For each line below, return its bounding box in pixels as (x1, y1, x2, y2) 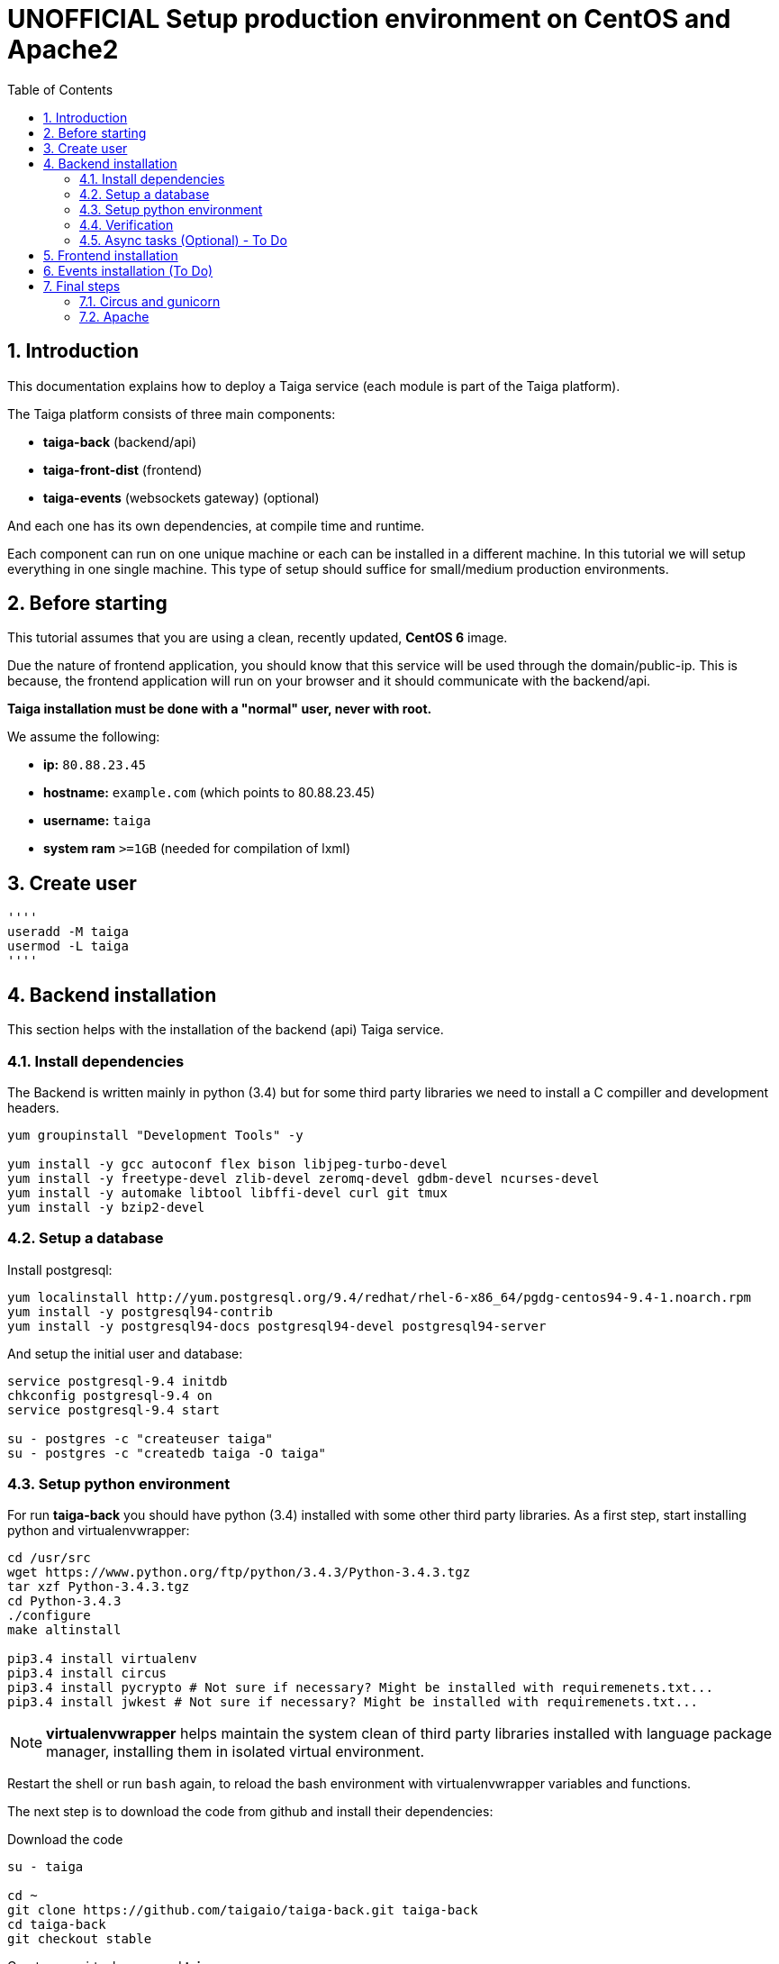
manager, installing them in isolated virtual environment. (46, 1742, 425, 1761)
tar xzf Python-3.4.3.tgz (7, 1579, 190, 1595)
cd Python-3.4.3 (7, 1594, 122, 1609)
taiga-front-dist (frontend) (43, 461, 203, 477)
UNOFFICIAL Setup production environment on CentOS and (7, 4, 731, 34)
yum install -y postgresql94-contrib (7, 1304, 274, 1319)
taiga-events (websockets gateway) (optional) (43, 489, 320, 505)
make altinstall (7, 1623, 122, 1638)
